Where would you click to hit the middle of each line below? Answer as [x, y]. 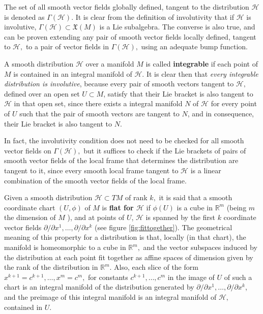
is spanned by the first [180, 217]
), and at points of [96, 217]
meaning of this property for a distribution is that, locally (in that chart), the [125, 237]
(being [237, 207]
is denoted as [24, 17]
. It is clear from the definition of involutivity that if [153, 17]
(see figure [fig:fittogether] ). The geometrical [164, 227]
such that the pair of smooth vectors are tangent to [99, 113]
